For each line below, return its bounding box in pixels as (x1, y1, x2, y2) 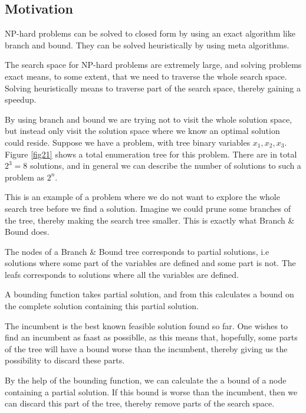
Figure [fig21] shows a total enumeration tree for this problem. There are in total (5, 147, 297, 160)
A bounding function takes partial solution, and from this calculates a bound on (5, 288, 294, 300)
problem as (5, 171, 45, 183)
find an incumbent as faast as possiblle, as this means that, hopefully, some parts (5, 331, 298, 343)
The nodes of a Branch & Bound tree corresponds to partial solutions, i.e (5, 245, 269, 257)
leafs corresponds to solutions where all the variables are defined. (5, 268, 239, 280)
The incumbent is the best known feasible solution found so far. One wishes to (5, 319, 288, 332)
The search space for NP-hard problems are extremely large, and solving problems (5, 58, 302, 71)
